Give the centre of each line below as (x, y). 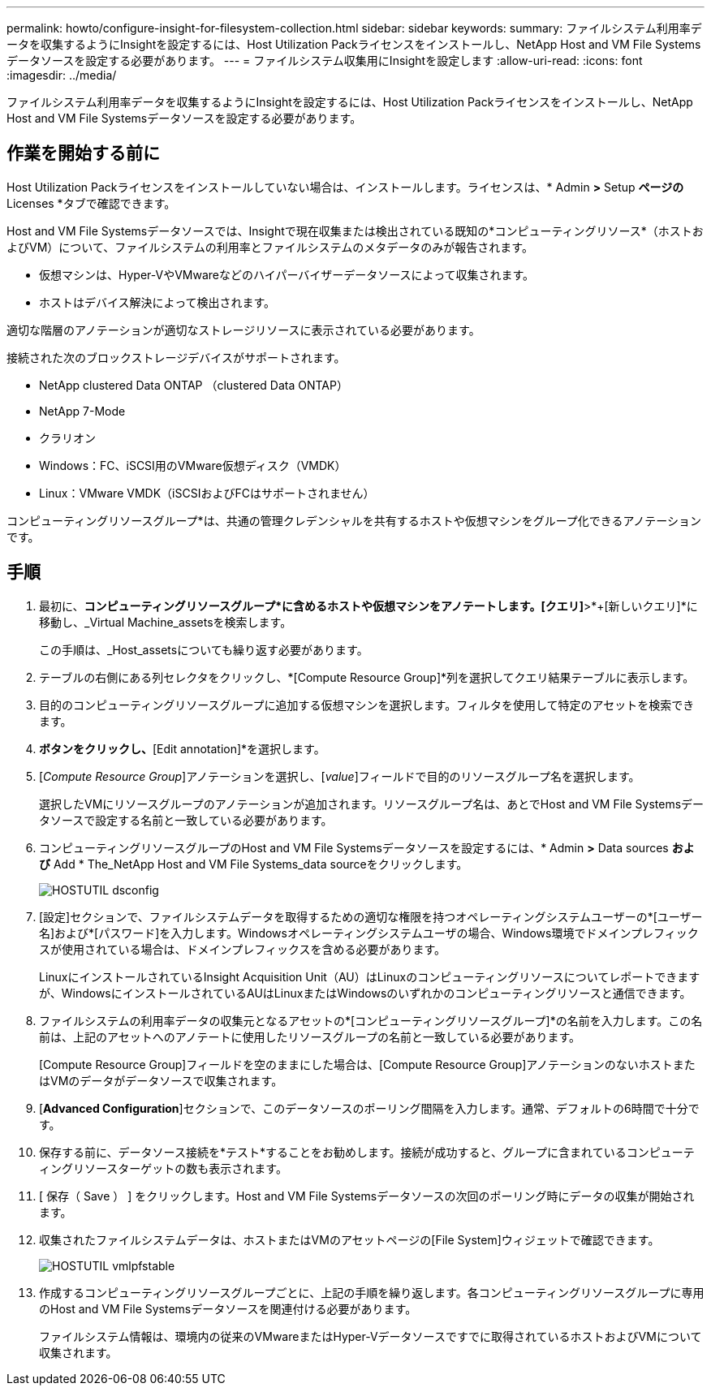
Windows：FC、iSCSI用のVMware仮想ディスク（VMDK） (193, 465)
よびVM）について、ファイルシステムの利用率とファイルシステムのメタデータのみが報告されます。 (270, 247)
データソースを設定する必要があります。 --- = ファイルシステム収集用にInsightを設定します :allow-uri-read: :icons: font (325, 60)
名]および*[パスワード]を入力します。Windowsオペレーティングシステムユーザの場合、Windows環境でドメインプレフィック (369, 933)
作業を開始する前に (83, 153)
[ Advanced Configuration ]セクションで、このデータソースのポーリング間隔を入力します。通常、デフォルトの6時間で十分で (369, 1108)
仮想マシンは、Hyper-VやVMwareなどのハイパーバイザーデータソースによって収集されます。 (287, 274)
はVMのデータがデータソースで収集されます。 (161, 1080)
